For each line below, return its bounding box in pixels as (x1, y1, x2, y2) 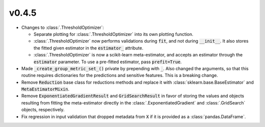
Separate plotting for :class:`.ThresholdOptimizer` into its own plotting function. (33, 31, 194, 37)
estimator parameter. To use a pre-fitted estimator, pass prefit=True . (33, 59, 182, 65)
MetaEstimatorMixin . (21, 86, 70, 92)
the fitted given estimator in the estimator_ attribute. (33, 45, 143, 51)
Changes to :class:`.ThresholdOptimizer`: (21, 25, 104, 30)
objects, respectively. (21, 107, 65, 113)
